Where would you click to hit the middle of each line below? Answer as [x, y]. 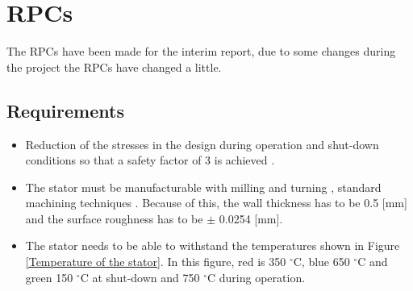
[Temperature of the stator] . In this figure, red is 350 [156, 262]
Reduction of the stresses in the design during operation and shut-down [202, 144]
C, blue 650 [321, 262]
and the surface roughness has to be [114, 218]
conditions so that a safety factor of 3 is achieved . [150, 160]
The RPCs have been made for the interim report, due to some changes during [201, 51]
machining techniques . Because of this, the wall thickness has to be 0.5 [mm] [216, 203]
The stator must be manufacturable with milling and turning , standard [203, 187]
